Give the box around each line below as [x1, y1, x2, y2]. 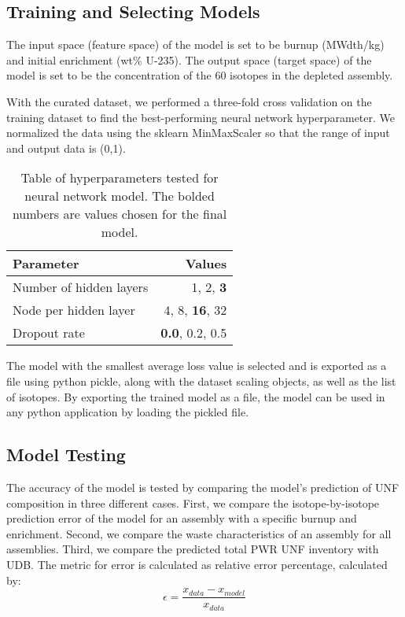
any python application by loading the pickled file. [6, 404, 249, 420]
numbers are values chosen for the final [12, 205, 227, 224]
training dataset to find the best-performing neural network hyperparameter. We [6, 109, 396, 125]
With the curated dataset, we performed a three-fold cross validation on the [6, 93, 372, 109]
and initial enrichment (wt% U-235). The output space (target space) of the [6, 51, 372, 68]
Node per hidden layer [13, 301, 135, 320]
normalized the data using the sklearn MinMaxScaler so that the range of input [6, 124, 390, 141]
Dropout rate [13, 323, 85, 342]
